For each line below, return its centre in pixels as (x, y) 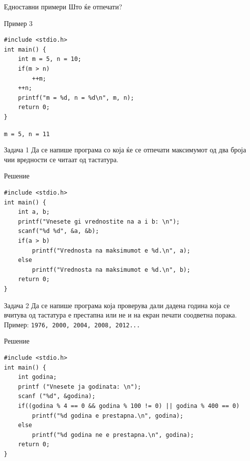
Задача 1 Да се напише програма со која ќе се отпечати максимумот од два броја (125, 150)
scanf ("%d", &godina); (57, 396)
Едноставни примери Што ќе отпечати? (63, 6)
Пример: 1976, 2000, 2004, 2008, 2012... (72, 324)
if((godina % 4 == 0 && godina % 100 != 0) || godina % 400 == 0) (129, 406)
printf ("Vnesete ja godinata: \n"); (80, 387)
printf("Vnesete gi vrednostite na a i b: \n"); (99, 221)
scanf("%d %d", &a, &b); (58, 231)
